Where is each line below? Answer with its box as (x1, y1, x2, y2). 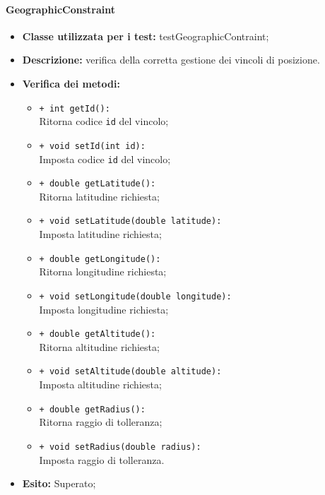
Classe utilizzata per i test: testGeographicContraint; (22, 28, 269, 43)
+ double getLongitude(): (39, 254, 161, 264)
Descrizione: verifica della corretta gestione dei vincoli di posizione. (22, 52, 320, 67)
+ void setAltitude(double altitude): (39, 366, 222, 377)
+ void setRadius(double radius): (39, 441, 201, 452)
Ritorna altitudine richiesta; (39, 339, 160, 354)
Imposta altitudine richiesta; (39, 377, 162, 392)
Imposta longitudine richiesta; (39, 302, 169, 316)
